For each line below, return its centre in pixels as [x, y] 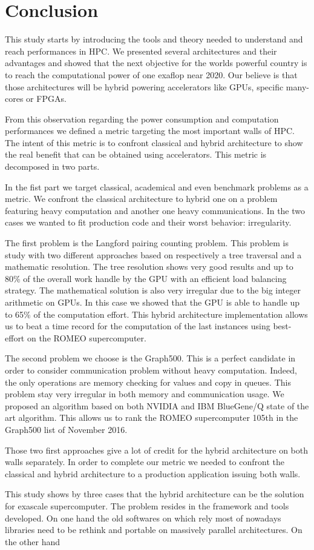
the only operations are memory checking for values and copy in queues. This [148, 382]
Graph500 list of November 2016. [66, 429]
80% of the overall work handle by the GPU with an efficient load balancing [146, 278]
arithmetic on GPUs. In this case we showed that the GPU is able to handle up [152, 302]
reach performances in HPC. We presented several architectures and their [141, 51]
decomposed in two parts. [52, 166]
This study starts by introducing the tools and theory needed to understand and [154, 39]
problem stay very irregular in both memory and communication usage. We [145, 394]
